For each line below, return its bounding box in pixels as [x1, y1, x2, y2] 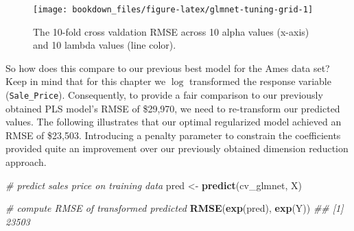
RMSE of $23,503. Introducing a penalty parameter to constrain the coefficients [5, 127, 341, 142]
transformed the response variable [189, 74, 331, 88]
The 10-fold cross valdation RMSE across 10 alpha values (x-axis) [33, 24, 309, 38]
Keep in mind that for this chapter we [5, 74, 166, 88]
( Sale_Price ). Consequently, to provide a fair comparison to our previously [5, 88, 323, 102]
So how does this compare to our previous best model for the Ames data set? [5, 60, 330, 75]
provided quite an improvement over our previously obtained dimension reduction [5, 141, 349, 156]
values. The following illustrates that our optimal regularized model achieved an [5, 114, 342, 129]
